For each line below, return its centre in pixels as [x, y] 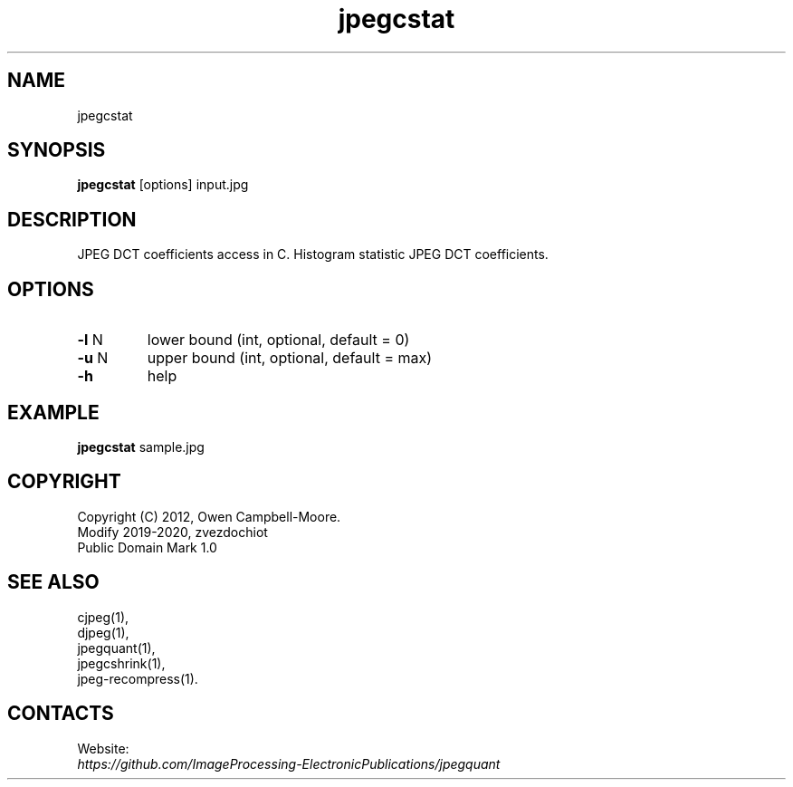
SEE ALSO [53, 582]
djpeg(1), [103, 632]
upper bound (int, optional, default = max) [290, 358]
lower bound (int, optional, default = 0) [278, 340]
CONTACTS [61, 714]
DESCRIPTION [72, 219]
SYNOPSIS [57, 150]
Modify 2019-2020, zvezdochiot [172, 532]
